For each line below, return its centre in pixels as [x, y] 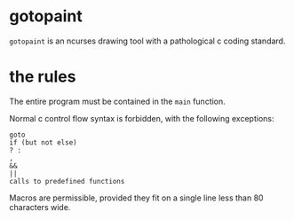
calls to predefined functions [67, 181]
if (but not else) [43, 142]
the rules [43, 77]
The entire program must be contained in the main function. [118, 101]
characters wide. [40, 207]
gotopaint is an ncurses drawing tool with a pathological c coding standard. [147, 41]
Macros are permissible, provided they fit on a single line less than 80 [136, 198]
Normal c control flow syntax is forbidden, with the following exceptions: [142, 118]
